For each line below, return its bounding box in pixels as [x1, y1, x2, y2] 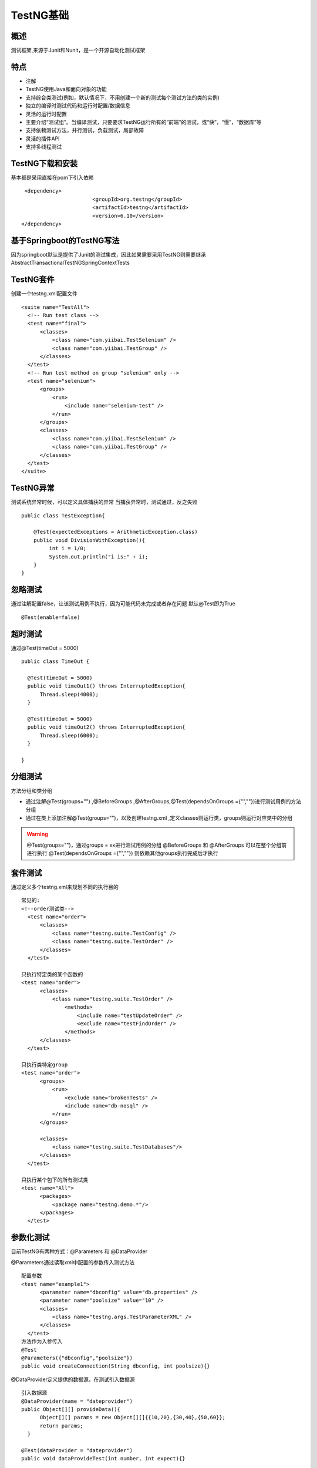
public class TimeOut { [21, 658, 90, 665]
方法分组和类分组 [11, 787, 52, 794]
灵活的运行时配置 [25, 110, 67, 117]
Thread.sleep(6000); [39, 732, 99, 739]
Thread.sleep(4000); [39, 691, 99, 698]
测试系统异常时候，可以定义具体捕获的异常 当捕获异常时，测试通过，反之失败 [11, 499, 198, 506]
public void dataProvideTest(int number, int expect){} [21, 1455, 186, 1462]
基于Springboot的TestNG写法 [11, 235, 120, 245]
